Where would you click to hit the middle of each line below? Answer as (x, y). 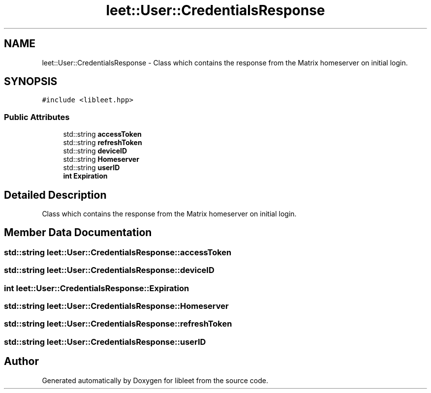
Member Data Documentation (78, 233)
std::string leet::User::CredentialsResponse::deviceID (109, 270)
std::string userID (92, 168)
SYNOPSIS (31, 82)
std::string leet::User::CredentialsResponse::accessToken (118, 252)
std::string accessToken (102, 134)
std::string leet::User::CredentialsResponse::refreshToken (118, 324)
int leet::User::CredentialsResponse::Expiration (97, 288)
